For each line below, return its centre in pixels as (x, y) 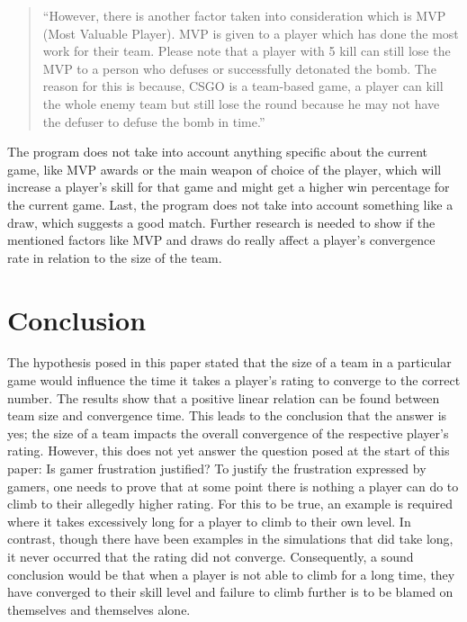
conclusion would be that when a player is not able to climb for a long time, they (231, 574)
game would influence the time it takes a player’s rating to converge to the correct (234, 380)
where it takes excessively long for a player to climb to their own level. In (209, 521)
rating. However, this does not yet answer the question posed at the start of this (229, 451)
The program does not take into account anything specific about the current (217, 152)
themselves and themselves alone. (99, 609)
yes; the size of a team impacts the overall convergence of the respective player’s (228, 433)
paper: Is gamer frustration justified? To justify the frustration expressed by (217, 468)
